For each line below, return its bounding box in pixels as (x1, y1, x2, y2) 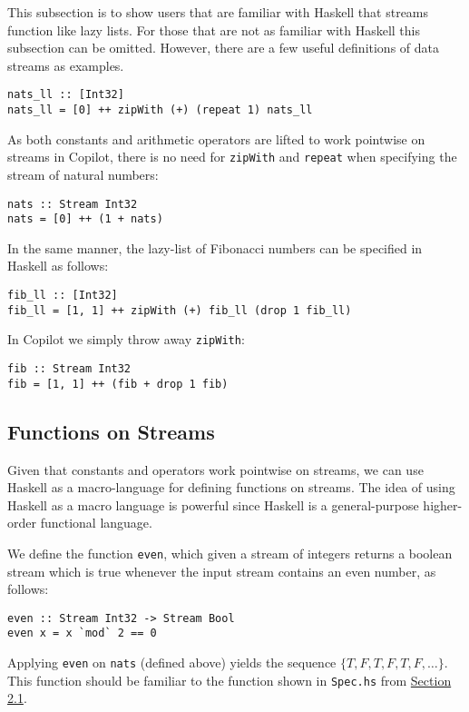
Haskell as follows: (7, 256, 109, 275)
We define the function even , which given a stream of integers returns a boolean (7, 543, 453, 562)
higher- (423, 495, 463, 514)
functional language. (40, 513, 152, 532)
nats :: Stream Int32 (7, 197, 138, 211)
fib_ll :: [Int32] (7, 289, 118, 302)
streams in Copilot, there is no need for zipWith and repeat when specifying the (7, 147, 457, 166)
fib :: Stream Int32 (7, 362, 132, 375)
